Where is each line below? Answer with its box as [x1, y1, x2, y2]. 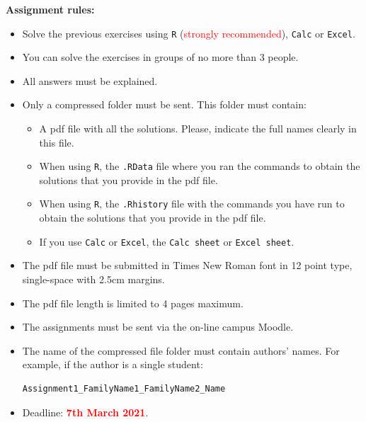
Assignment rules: [6, 2, 95, 16]
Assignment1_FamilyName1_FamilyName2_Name [22, 383, 226, 394]
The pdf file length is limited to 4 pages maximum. [22, 295, 244, 310]
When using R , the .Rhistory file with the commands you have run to [39, 196, 345, 211]
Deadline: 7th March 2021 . [22, 404, 149, 419]
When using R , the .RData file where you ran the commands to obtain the [39, 159, 360, 173]
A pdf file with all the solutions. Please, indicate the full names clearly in [39, 121, 357, 136]
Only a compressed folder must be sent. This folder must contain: [22, 97, 307, 112]
